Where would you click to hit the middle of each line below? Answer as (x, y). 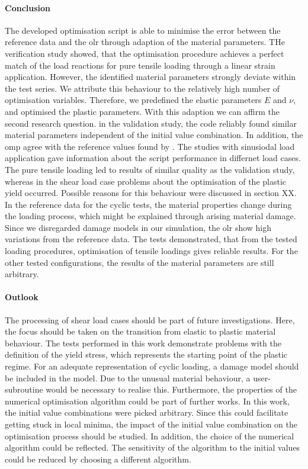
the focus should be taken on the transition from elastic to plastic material (140, 331)
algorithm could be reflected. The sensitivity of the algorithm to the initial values (153, 447)
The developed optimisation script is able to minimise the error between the (143, 30)
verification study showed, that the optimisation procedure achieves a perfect (145, 53)
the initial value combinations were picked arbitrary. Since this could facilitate (147, 412)
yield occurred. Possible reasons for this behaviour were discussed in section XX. (151, 193)
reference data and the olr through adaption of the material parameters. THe (145, 42)
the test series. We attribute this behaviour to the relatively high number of (142, 88)
